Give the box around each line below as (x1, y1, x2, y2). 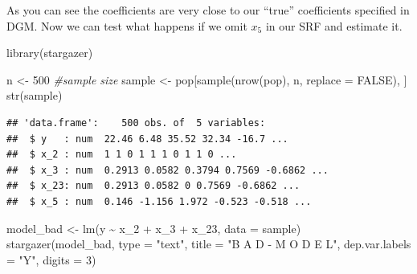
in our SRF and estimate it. (265, 17, 403, 34)
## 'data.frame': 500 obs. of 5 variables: (6, 117, 266, 129)
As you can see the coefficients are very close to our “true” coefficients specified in (6, 2, 410, 18)
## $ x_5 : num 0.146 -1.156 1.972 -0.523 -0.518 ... (6, 195, 312, 207)
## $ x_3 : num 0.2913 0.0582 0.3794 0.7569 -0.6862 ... (6, 164, 329, 176)
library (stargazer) (6, 44, 93, 61)
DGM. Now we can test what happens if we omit (6, 17, 247, 34)
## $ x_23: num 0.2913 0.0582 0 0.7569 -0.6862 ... (6, 180, 300, 192)
